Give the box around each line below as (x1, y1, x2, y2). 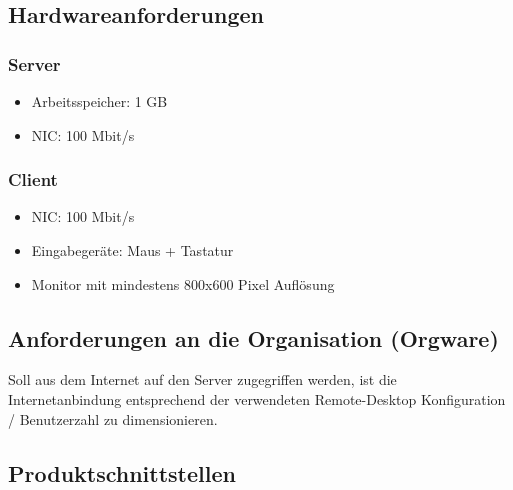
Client (8, 167, 58, 192)
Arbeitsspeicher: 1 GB (31, 91, 168, 111)
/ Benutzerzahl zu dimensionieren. (8, 408, 218, 429)
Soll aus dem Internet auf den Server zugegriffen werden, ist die (8, 369, 397, 390)
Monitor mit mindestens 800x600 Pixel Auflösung (31, 273, 335, 294)
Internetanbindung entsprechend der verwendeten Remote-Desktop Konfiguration (8, 388, 506, 409)
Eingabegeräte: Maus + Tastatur (31, 240, 234, 260)
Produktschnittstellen (8, 457, 236, 488)
